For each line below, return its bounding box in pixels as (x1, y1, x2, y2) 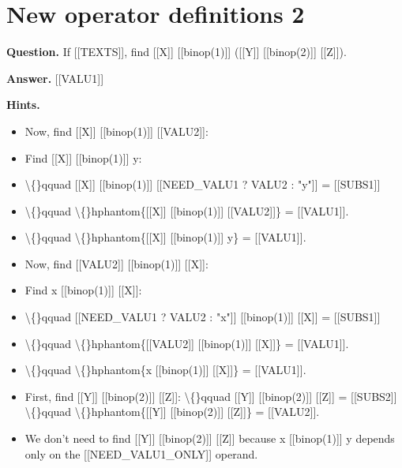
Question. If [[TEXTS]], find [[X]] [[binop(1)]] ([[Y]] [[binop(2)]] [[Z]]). (6, 43, 347, 60)
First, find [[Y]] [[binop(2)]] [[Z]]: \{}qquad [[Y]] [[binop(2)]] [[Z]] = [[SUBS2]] (24, 388, 397, 404)
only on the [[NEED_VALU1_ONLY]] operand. (24, 445, 258, 462)
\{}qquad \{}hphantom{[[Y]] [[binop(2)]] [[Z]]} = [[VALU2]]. (24, 403, 320, 420)
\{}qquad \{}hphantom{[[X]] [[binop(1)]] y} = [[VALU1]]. (24, 229, 306, 245)
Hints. (6, 96, 40, 113)
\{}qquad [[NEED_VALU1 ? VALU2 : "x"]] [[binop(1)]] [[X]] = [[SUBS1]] (24, 309, 381, 325)
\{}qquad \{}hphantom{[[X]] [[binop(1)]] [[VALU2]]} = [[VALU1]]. (24, 202, 349, 219)
